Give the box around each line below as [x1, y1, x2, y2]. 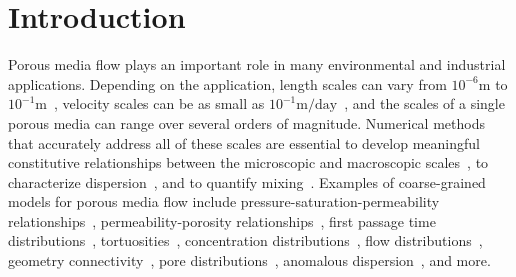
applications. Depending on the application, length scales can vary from [8, 73, 447, 94]
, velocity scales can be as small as [53, 93, 265, 114]
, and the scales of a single [344, 93, 505, 114]
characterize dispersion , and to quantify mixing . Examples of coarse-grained [8, 171, 486, 192]
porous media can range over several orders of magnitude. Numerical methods [8, 112, 485, 133]
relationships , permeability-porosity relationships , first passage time [8, 210, 436, 231]
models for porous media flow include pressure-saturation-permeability [8, 191, 440, 212]
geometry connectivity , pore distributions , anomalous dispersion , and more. [8, 250, 491, 271]
